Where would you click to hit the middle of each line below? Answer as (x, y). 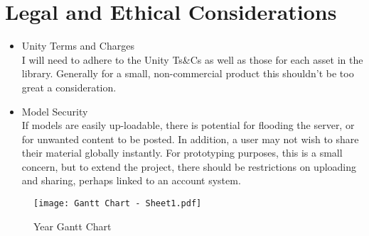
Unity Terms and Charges (78, 46)
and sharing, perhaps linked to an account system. (131, 180)
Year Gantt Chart (73, 226)
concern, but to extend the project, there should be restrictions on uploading (189, 166)
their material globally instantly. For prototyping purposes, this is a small (182, 153)
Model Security (55, 111)
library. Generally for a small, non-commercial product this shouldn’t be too (188, 73)
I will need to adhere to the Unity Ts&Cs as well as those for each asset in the (192, 59)
